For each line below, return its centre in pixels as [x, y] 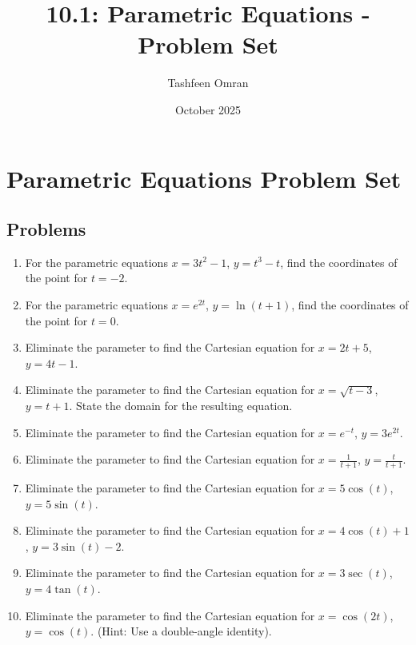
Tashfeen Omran [208, 83]
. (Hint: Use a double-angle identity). [181, 631]
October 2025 [208, 109]
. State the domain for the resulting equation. [181, 406]
